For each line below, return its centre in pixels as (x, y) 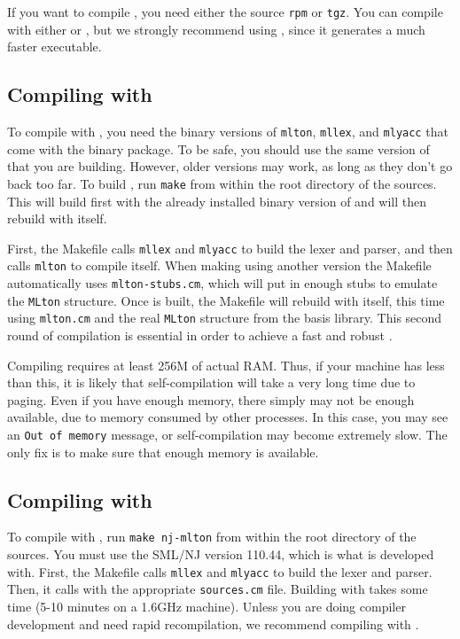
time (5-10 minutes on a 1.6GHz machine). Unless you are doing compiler (207, 606)
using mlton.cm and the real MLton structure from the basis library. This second (225, 318)
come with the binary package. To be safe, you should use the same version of (218, 148)
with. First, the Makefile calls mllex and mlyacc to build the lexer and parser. (220, 571)
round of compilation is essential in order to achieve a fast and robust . (200, 335)
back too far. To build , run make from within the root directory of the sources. (222, 183)
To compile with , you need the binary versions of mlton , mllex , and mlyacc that (228, 132)
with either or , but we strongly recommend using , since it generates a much (216, 29)
